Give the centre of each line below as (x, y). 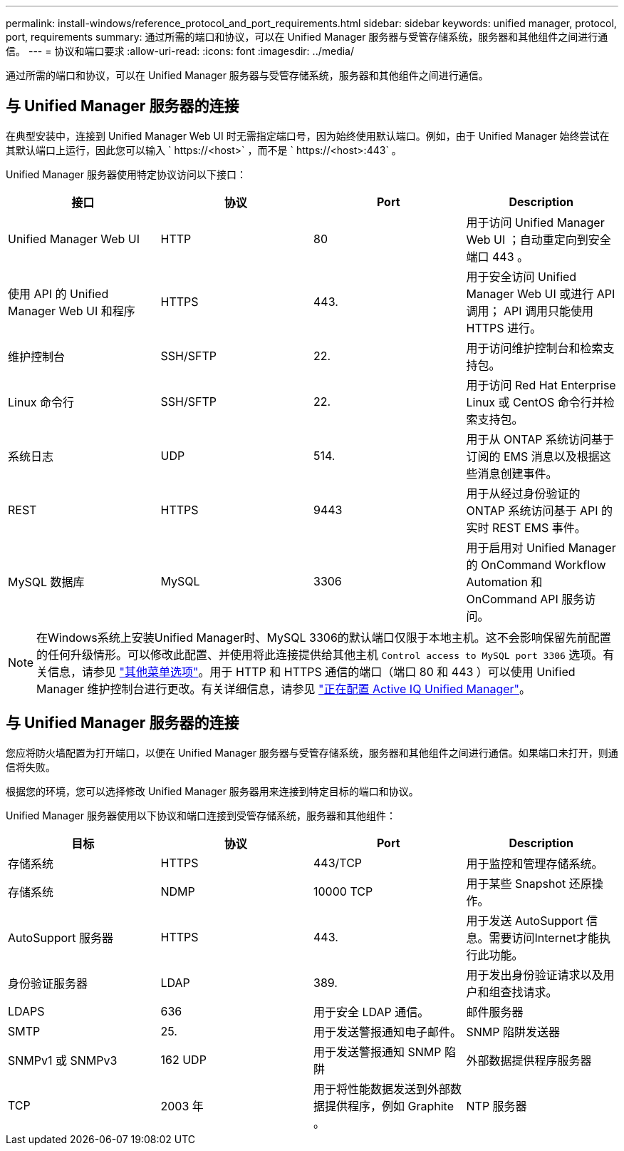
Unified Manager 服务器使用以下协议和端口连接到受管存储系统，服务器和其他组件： (201, 815)
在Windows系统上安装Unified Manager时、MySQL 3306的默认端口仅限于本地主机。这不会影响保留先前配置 (324, 637)
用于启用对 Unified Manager (541, 547)
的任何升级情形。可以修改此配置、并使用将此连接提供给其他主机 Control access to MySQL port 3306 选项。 (320, 654)
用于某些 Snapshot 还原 (529, 883)
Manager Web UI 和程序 (72, 311)
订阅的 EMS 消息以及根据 (533, 456)
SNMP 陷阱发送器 (513, 1032)
